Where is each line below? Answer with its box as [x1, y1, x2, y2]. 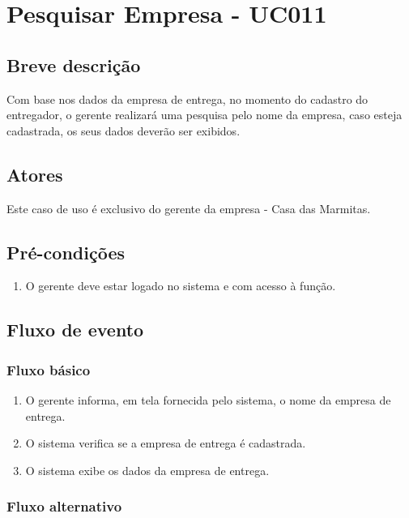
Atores [6, 161, 63, 186]
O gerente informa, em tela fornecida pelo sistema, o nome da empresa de [25, 391, 391, 408]
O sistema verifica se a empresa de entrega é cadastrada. [25, 435, 306, 452]
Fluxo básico [6, 359, 91, 379]
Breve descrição [6, 52, 141, 77]
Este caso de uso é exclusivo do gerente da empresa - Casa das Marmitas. [6, 199, 371, 216]
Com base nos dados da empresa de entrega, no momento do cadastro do [6, 90, 369, 107]
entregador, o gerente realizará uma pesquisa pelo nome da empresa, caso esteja [6, 106, 403, 123]
